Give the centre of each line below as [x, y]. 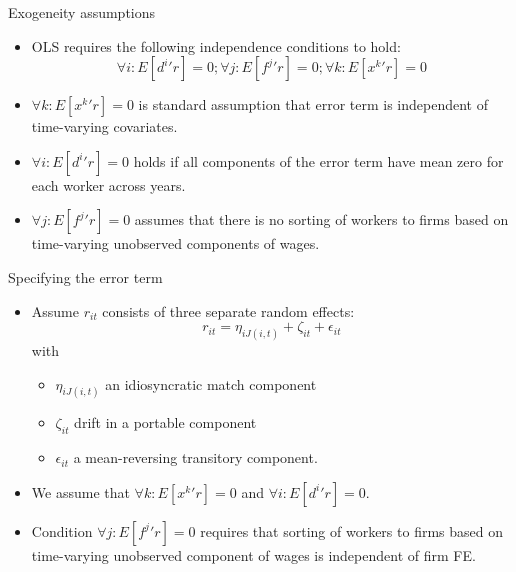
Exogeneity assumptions [82, 12]
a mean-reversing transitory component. [195, 457]
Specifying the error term [85, 276]
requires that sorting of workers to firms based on [351, 530]
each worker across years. [108, 184]
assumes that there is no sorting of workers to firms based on [321, 219]
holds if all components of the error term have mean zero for [318, 160]
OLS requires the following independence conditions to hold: [216, 45]
